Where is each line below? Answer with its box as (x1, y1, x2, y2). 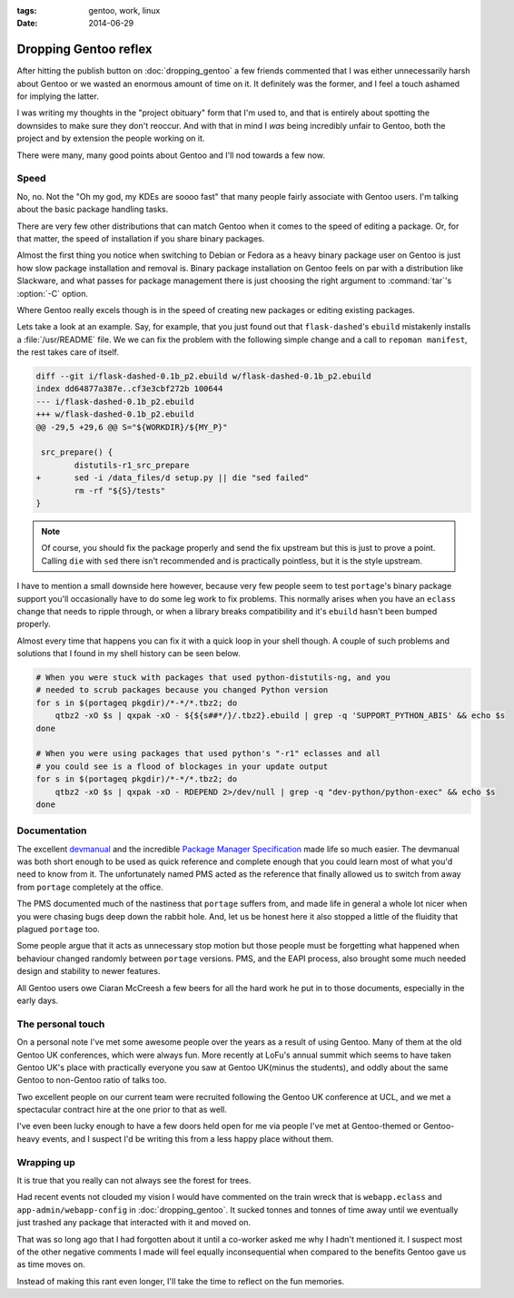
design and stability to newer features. (16, 966, 161, 977)
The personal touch (16, 1018, 105, 1030)
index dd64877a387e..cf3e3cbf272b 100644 (35, 384, 223, 394)
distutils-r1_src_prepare (74, 459, 190, 470)
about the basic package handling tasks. (16, 204, 169, 215)
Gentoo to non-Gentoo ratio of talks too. (16, 1075, 167, 1086)
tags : (16, 5, 37, 15)
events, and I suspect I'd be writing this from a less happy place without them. (41, 1133, 334, 1144)
